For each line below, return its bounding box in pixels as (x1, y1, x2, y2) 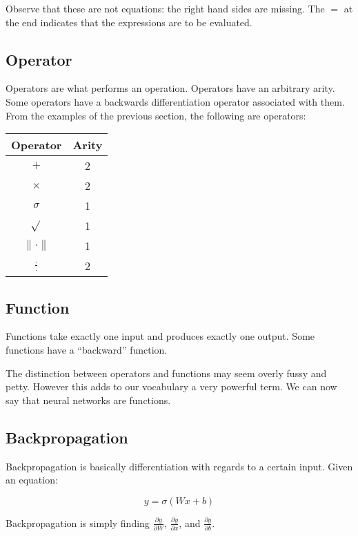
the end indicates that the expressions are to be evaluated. (6, 15, 252, 29)
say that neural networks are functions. (6, 392, 171, 407)
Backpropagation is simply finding (6, 515, 150, 530)
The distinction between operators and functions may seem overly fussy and (6, 365, 327, 380)
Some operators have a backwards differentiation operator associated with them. (6, 94, 345, 108)
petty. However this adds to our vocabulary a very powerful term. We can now (6, 379, 337, 394)
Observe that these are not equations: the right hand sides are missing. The (6, 1, 325, 15)
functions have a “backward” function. (6, 342, 168, 356)
